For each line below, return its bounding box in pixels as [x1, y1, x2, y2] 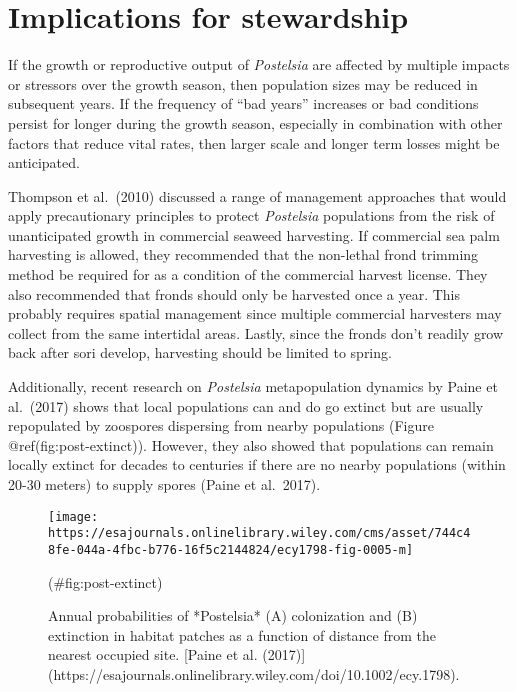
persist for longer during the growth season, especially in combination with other [8, 112, 503, 133]
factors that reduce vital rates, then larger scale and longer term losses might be [8, 132, 500, 153]
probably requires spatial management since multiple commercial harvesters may [8, 303, 502, 324]
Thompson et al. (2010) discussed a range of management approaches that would [8, 185, 507, 206]
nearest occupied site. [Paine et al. [48, 644, 258, 665]
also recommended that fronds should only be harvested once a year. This [8, 283, 461, 304]
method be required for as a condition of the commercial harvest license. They [8, 264, 488, 285]
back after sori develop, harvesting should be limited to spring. [8, 342, 392, 363]
